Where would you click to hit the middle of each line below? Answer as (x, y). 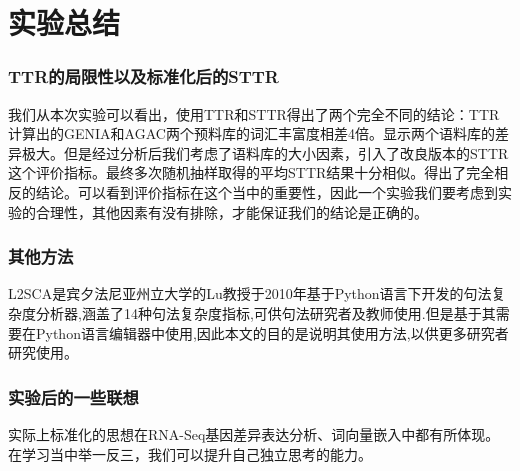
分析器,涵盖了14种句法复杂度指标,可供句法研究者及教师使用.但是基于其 (265, 312)
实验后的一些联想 (73, 396)
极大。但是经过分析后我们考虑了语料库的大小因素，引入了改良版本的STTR (265, 152)
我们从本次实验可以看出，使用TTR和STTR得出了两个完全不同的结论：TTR (254, 113)
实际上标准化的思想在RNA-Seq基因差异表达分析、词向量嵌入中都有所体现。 (254, 433)
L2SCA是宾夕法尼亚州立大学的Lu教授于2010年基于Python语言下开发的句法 (250, 293)
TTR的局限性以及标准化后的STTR (143, 76)
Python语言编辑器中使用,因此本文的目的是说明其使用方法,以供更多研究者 (272, 332)
